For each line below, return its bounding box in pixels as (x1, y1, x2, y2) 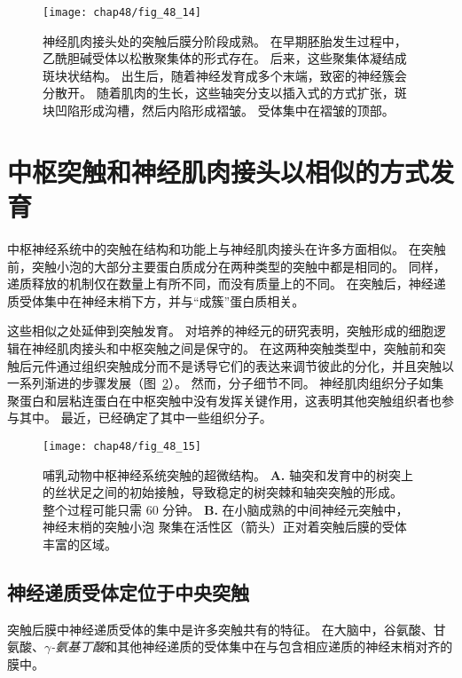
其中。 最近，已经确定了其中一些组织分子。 (19, 408, 272, 427)
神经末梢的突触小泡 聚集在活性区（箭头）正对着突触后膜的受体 (43, 517, 407, 536)
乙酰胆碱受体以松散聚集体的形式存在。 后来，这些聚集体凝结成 (43, 49, 407, 67)
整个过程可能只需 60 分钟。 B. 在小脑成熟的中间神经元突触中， (43, 500, 409, 518)
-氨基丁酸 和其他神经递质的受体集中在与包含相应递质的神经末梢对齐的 (51, 637, 453, 656)
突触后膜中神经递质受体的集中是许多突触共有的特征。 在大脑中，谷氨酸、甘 (7, 619, 446, 638)
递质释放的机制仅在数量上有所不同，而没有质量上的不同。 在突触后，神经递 (7, 274, 446, 293)
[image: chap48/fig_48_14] (43, 6, 201, 19)
